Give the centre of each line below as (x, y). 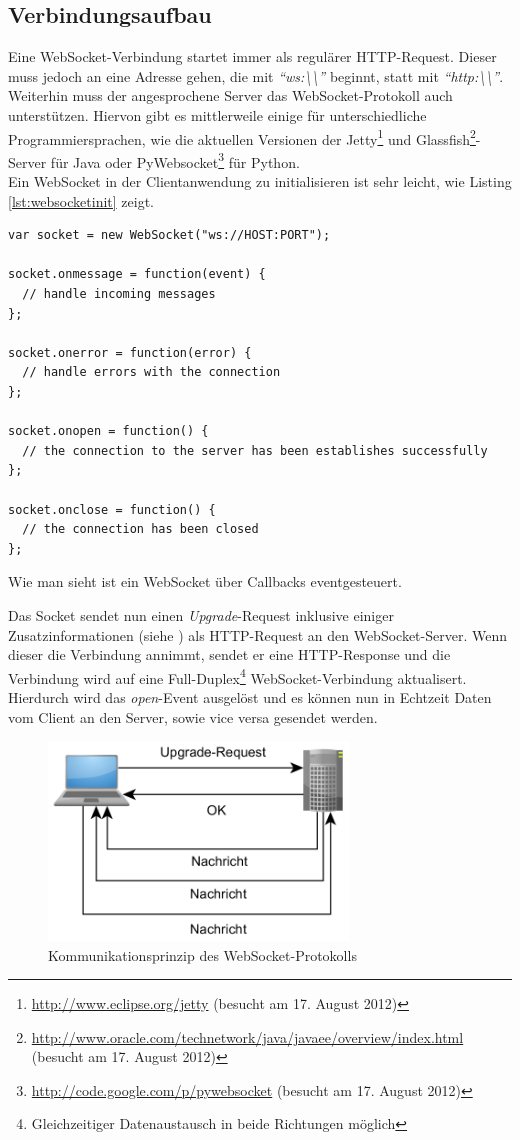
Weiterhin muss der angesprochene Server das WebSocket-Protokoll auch (230, 95)
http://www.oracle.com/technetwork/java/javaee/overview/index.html (247, 1036)
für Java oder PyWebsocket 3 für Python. (175, 160)
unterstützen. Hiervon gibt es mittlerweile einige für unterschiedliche (217, 114)
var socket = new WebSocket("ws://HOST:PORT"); (169, 235)
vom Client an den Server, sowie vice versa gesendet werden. (193, 716)
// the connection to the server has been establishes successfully (255, 450)
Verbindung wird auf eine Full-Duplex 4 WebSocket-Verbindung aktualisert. (237, 676)
